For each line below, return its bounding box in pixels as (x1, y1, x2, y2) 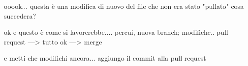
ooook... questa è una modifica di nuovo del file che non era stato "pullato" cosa (4, 1, 244, 11)
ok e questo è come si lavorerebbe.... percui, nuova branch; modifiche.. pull (4, 27, 228, 37)
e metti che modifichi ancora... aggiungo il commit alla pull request (4, 53, 206, 63)
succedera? (4, 10, 36, 21)
